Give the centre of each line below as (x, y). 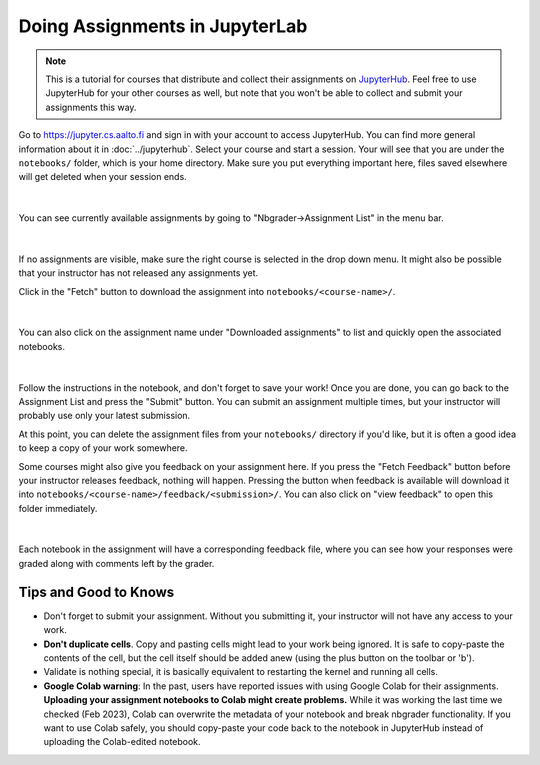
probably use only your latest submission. (104, 416)
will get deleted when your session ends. (102, 177)
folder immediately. (58, 508)
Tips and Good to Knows (96, 591)
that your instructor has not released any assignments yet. (138, 273)
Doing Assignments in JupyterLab (163, 26)
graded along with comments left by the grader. (116, 563)
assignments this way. (91, 107)
